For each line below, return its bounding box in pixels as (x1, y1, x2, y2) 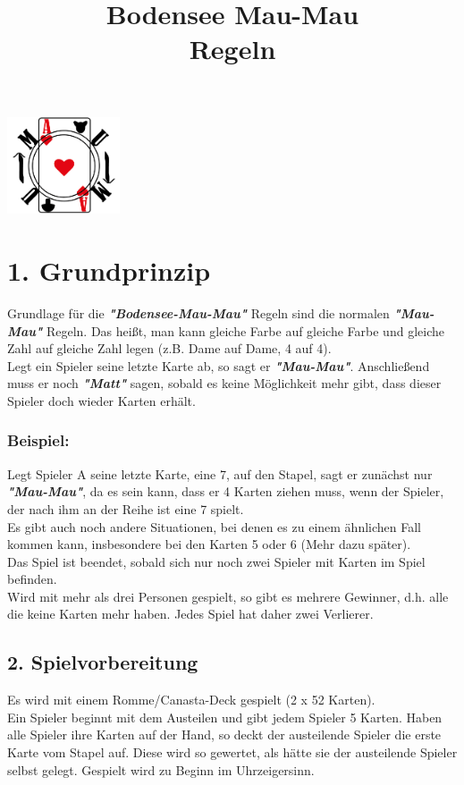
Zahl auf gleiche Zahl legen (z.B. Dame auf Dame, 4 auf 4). (7, 339, 332, 358)
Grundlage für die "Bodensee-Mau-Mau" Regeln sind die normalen (7, 303, 390, 322)
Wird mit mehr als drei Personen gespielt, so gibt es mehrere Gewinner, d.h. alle (7, 587, 449, 605)
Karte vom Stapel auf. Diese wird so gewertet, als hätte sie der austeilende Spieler (7, 743, 458, 762)
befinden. (7, 570, 57, 588)
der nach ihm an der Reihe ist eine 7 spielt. (7, 499, 244, 518)
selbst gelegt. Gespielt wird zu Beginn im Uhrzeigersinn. (7, 760, 315, 779)
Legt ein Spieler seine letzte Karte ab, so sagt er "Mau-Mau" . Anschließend (7, 356, 430, 375)
